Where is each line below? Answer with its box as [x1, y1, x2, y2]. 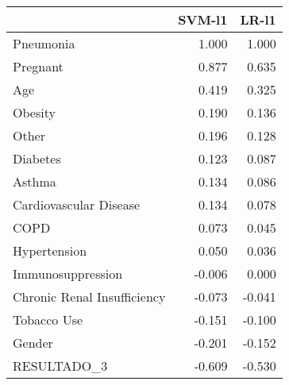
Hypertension [13, 241, 87, 260]
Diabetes [13, 149, 61, 167]
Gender [13, 333, 53, 352]
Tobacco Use [13, 310, 83, 329]
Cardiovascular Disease [13, 195, 141, 214]
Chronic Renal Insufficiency [13, 287, 166, 306]
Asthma [13, 172, 56, 191]
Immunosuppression [13, 264, 123, 283]
